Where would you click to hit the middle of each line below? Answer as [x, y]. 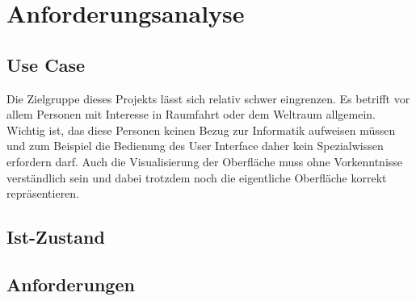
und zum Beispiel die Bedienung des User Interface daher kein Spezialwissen [195, 146]
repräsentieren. [43, 193]
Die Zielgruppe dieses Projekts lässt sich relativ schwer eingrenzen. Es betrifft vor [208, 98]
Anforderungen [71, 284]
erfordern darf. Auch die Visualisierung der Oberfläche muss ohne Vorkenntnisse [205, 161]
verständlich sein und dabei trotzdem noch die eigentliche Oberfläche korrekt [197, 177]
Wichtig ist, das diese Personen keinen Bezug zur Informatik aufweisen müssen [201, 130]
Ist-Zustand [56, 237]
